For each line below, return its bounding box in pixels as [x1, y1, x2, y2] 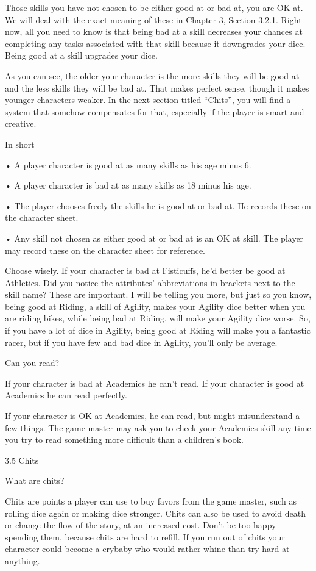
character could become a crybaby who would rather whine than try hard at [5, 542, 290, 555]
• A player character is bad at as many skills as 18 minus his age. [5, 179, 251, 192]
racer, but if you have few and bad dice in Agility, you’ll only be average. [5, 336, 278, 348]
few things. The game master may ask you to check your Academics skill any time [5, 421, 311, 434]
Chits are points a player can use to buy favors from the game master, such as [5, 495, 297, 507]
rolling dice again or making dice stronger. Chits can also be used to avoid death [5, 506, 306, 519]
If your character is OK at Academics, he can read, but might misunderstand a [5, 409, 300, 422]
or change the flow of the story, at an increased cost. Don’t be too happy [5, 519, 276, 531]
